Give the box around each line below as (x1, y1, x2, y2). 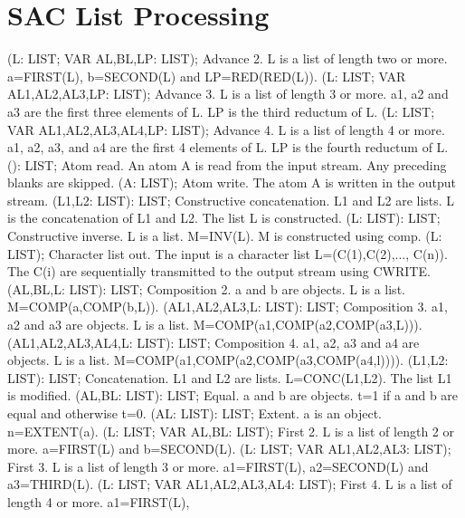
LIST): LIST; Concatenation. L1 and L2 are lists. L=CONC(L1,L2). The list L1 (7, 368, 452, 387)
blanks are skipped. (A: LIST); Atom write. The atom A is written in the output (7, 173, 456, 192)
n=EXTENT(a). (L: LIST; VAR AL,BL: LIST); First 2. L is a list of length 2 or (7, 421, 455, 440)
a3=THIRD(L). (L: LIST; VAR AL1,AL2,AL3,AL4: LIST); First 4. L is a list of (7, 475, 452, 494)
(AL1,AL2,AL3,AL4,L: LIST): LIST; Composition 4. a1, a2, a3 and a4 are (7, 332, 420, 351)
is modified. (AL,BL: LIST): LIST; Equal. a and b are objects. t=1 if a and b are (7, 386, 459, 405)
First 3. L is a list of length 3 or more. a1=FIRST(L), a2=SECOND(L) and (7, 456, 429, 475)
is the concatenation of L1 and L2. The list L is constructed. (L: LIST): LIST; (7, 208, 441, 227)
